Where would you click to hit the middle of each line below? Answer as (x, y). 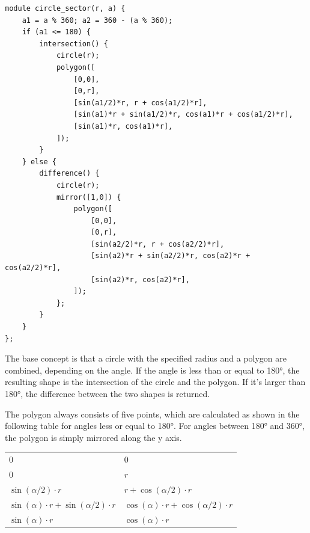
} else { (39, 162)
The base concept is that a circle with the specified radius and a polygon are (146, 358)
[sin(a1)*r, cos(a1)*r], (123, 126)
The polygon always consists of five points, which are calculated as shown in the (152, 414)
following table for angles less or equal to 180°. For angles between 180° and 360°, (155, 426)
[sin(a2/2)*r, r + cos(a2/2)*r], (158, 244)
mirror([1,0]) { (89, 197)
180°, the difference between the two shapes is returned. (108, 393)
